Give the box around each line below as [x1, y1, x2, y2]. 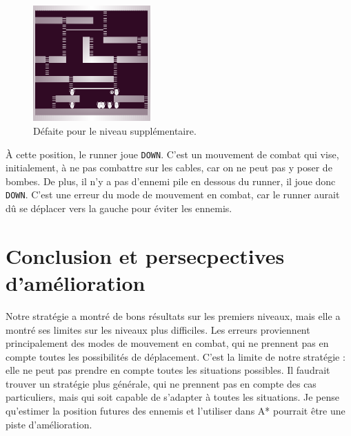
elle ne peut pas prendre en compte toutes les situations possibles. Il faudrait [6, 363, 330, 377]
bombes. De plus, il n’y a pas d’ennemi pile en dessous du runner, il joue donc [6, 173, 336, 188]
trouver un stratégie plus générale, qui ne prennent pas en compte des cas [6, 376, 317, 390]
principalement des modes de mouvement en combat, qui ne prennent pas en [6, 336, 329, 350]
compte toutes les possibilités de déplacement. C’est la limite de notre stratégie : [6, 349, 345, 363]
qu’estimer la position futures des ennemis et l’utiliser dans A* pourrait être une [6, 404, 345, 418]
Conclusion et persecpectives [6, 241, 285, 269]
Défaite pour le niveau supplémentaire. [33, 123, 197, 138]
